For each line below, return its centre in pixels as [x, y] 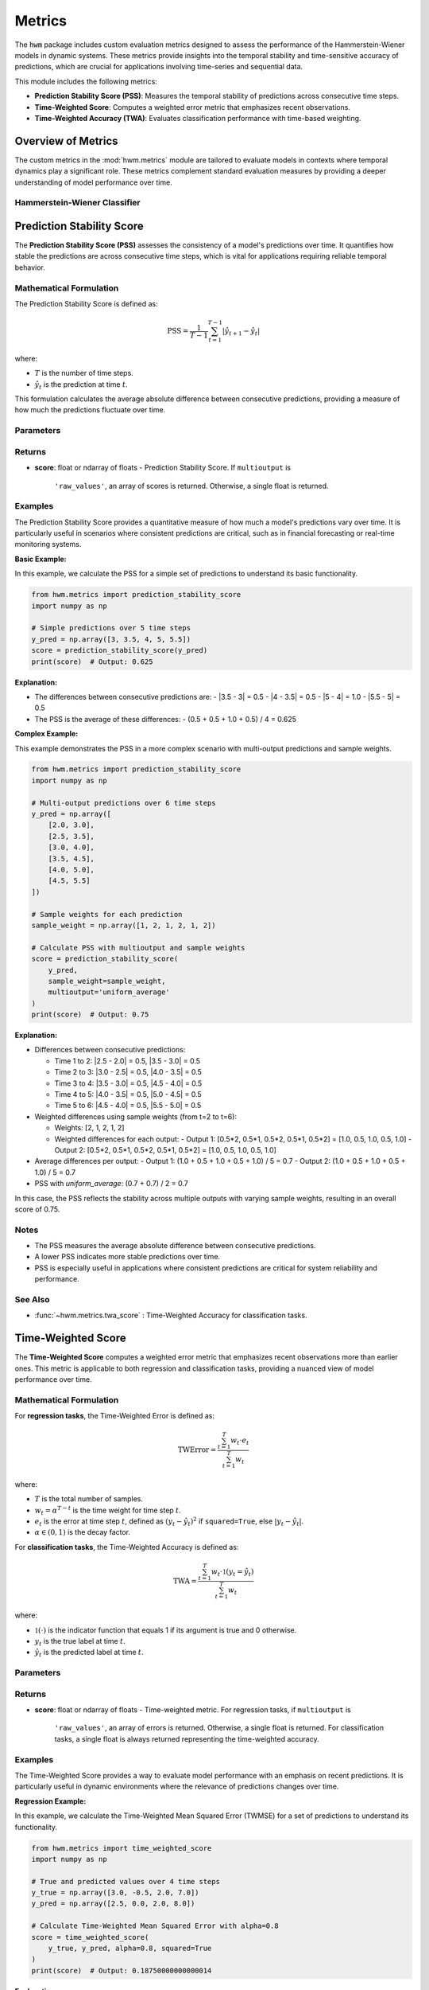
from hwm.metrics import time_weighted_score [122, 1848]
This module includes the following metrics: [86, 81]
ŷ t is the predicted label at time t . [89, 1653]
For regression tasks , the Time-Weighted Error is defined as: [114, 1416]
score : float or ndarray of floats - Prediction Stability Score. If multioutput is [163, 468]
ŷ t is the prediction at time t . [81, 385]
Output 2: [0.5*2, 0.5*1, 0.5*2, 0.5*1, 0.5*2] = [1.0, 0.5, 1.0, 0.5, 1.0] [166, 1149]
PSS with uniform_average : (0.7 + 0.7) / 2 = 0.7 [111, 1184]
